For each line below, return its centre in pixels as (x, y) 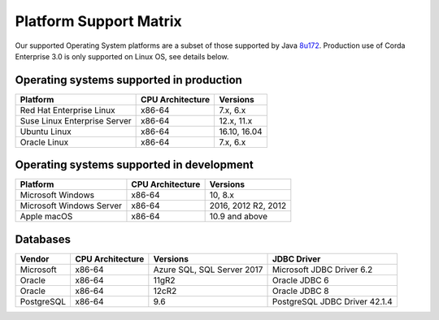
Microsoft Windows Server (71, 205)
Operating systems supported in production (129, 80)
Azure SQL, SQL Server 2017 (208, 270)
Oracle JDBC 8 (300, 291)
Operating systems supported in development (134, 165)
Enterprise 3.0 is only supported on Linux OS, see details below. (122, 56)
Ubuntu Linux (46, 132)
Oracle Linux (44, 142)
